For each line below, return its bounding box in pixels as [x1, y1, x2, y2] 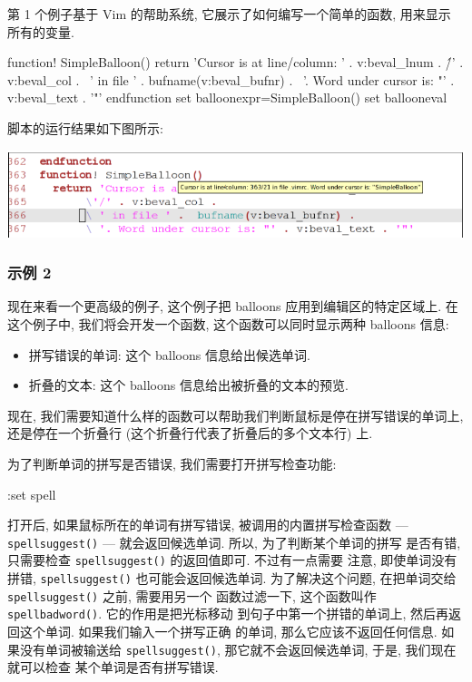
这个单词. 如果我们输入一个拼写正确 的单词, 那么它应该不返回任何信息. [19, 622, 438, 641]
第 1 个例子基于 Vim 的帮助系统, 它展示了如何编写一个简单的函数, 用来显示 [7, 5, 451, 23]
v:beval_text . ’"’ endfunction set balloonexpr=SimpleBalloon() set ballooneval [7, 88, 447, 107]
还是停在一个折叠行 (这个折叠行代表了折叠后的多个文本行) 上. [7, 424, 373, 443]
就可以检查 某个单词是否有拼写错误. [7, 658, 219, 677]
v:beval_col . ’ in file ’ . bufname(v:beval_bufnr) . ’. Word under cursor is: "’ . [7, 70, 455, 89]
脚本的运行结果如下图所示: [7, 118, 163, 137]
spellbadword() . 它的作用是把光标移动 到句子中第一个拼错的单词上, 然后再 [7, 604, 449, 623]
